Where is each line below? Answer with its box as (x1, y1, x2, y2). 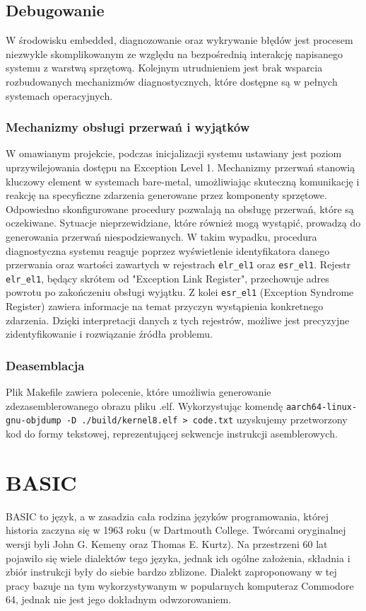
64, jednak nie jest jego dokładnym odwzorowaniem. (6, 592, 232, 607)
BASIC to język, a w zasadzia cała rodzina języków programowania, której (6, 508, 329, 523)
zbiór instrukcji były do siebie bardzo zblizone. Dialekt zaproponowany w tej (6, 564, 337, 579)
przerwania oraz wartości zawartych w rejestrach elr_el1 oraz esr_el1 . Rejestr (6, 257, 351, 272)
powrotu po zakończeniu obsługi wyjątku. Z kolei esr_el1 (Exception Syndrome (6, 285, 354, 299)
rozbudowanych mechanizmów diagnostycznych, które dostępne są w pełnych (6, 74, 338, 88)
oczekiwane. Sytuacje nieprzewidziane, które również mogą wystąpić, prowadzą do (6, 215, 361, 230)
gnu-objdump (6, 416, 61, 426)
